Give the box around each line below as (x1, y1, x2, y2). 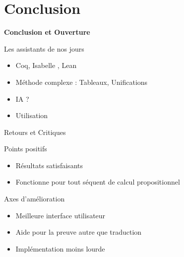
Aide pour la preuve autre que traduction (15, 227, 142, 237)
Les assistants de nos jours (4, 43, 84, 54)
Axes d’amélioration (4, 193, 65, 204)
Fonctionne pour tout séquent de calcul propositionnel (15, 177, 180, 187)
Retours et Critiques (4, 127, 66, 137)
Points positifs (4, 143, 47, 154)
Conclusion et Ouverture (4, 27, 90, 37)
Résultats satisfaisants (15, 160, 83, 170)
